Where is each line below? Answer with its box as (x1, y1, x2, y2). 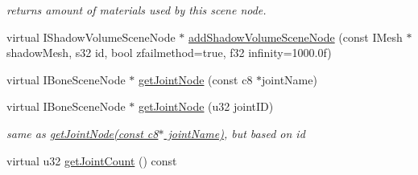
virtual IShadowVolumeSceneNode (6, 28, 176, 45)
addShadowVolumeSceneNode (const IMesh (188, 28, 403, 45)
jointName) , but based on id (168, 124, 305, 141)
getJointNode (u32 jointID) (138, 98, 274, 115)
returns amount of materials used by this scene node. (6, 2, 267, 18)
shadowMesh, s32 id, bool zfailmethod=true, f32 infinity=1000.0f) (6, 44, 332, 61)
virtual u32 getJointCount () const (6, 152, 177, 169)
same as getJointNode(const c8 (6, 124, 159, 141)
